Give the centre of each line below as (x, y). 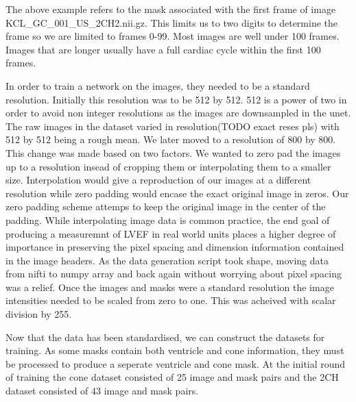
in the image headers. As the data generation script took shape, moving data (167, 260)
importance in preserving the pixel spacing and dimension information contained (175, 247)
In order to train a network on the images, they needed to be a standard (158, 85)
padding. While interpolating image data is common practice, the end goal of (168, 219)
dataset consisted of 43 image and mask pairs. (102, 391)
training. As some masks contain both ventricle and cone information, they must (175, 350)
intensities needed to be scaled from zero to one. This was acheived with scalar (171, 300)
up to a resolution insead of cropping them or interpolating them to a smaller (168, 166)
